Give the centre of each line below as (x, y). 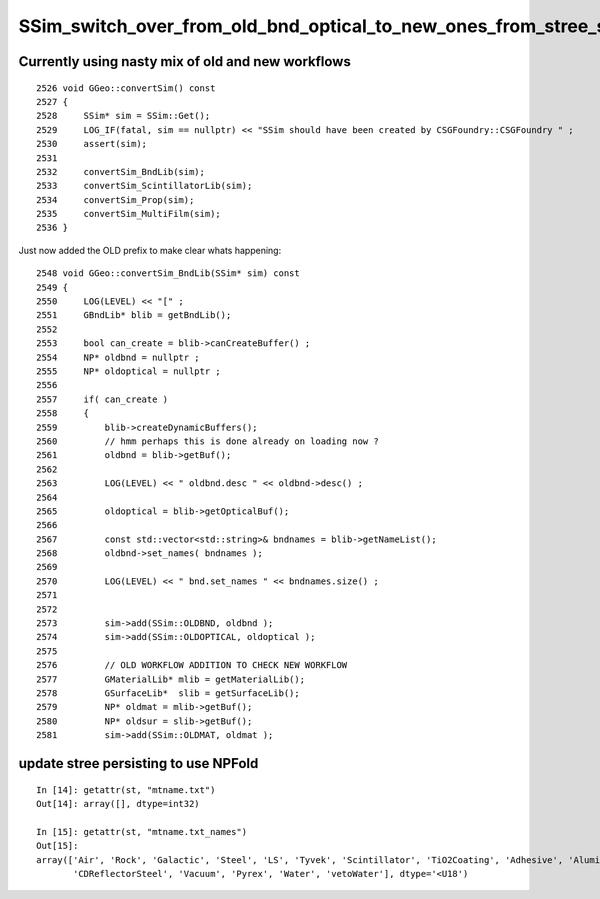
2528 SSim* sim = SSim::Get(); (123, 116)
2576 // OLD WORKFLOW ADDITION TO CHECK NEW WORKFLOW (192, 665)
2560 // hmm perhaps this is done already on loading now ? (207, 441)
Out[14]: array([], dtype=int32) (118, 803)
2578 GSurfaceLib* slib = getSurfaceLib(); (168, 693)
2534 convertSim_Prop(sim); (115, 199)
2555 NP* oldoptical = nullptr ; (129, 371)
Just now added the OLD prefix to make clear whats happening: (150, 250)
